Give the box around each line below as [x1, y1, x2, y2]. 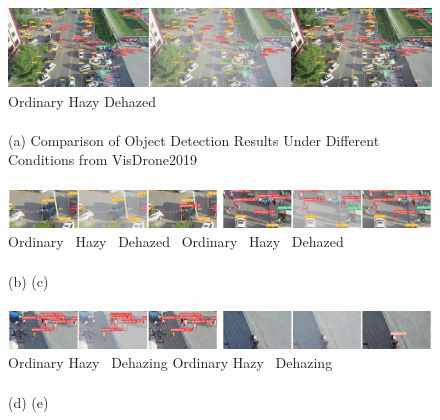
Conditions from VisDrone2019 [8, 149, 198, 170]
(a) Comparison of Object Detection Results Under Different [8, 129, 380, 150]
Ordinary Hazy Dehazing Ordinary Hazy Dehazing [8, 352, 333, 373]
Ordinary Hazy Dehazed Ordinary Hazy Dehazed [8, 231, 344, 252]
